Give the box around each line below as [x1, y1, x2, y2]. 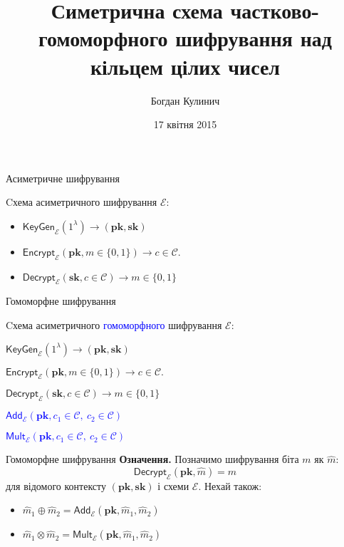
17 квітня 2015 [153, 117, 217, 132]
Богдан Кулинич [150, 93, 220, 108]
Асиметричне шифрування [6, 170, 120, 185]
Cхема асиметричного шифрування [6, 194, 157, 209]
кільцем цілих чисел [90, 51, 281, 80]
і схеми [157, 478, 189, 493]
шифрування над [175, 24, 333, 53]
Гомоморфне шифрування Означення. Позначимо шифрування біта [6, 452, 299, 467]
